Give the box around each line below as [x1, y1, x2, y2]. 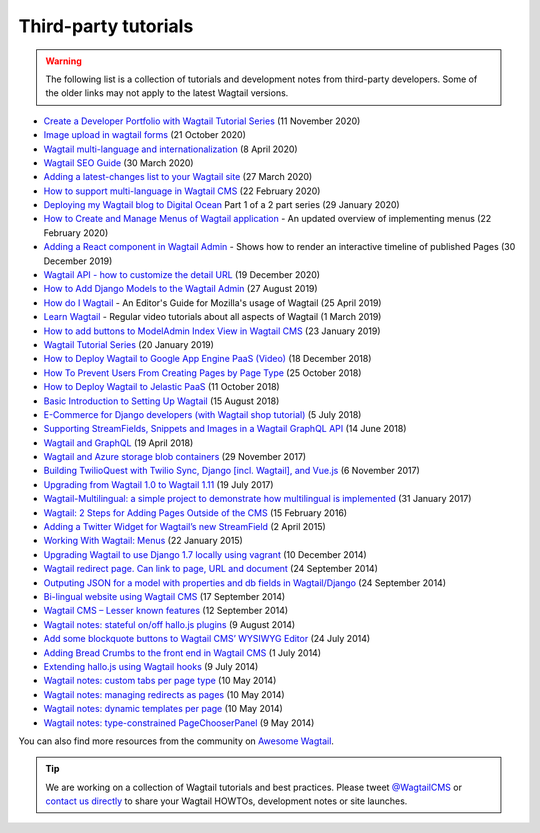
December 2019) [43, 255, 113, 267]
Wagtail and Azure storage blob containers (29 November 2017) [43, 451, 307, 463]
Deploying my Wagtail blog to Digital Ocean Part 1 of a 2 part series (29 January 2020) [43, 199, 400, 211]
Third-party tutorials [18, 15, 194, 37]
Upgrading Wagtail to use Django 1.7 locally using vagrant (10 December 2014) [43, 548, 367, 560]
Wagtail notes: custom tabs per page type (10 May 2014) [43, 675, 277, 687]
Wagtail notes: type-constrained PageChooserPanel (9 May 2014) [43, 716, 315, 729]
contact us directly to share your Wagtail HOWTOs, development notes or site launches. [45, 795, 408, 807]
